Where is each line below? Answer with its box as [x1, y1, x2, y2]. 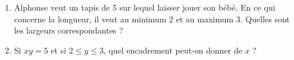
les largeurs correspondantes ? [14, 24, 123, 36]
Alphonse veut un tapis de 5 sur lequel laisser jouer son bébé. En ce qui [14, 1, 276, 13]
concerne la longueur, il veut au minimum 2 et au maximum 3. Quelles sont [14, 12, 290, 25]
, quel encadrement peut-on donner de [103, 44, 242, 56]
